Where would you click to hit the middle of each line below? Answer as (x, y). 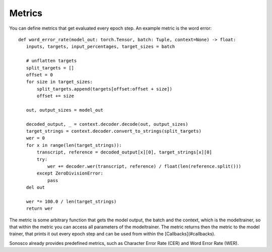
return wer (39, 208)
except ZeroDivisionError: (70, 173)
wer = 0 (36, 138)
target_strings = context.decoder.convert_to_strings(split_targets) (114, 131)
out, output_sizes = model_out (64, 110)
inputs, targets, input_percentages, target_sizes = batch (100, 47)
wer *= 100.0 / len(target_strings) (71, 201)
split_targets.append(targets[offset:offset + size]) (105, 89)
